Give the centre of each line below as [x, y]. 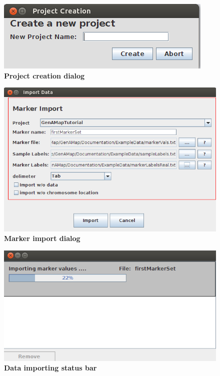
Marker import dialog [42, 238]
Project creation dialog [44, 75]
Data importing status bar [50, 368]
